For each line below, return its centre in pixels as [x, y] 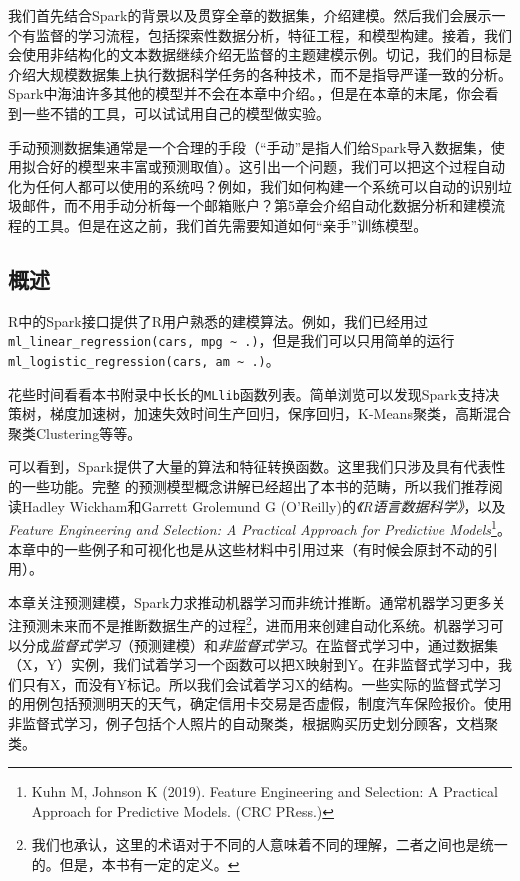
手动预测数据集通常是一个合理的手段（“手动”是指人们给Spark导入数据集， [249, 146]
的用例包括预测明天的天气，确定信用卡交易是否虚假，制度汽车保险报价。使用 [260, 703]
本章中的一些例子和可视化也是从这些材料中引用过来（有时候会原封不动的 [246, 548]
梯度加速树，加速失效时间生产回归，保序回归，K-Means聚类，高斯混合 [280, 413]
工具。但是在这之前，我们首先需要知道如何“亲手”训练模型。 [231, 224]
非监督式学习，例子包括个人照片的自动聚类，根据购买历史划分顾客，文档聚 [253, 722]
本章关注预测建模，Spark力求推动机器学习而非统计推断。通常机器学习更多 [250, 601]
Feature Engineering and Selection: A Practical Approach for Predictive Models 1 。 [259, 527]
